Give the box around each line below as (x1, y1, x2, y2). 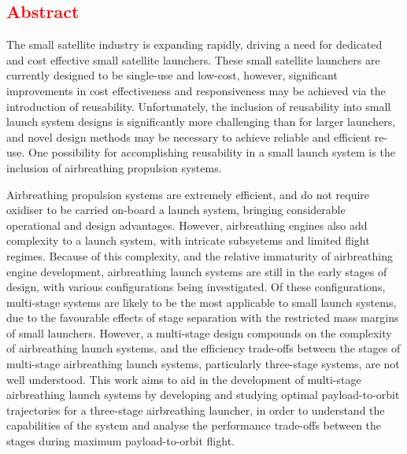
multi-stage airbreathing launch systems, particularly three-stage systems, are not (6, 356, 400, 372)
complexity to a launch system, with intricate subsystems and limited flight (6, 232, 370, 249)
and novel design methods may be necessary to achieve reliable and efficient (6, 128, 372, 145)
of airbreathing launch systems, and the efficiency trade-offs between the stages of (6, 340, 401, 356)
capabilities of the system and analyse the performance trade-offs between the (6, 417, 382, 434)
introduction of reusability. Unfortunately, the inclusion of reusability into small (6, 98, 391, 114)
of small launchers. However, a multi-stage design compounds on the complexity (6, 324, 392, 341)
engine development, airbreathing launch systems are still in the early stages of (6, 263, 387, 279)
